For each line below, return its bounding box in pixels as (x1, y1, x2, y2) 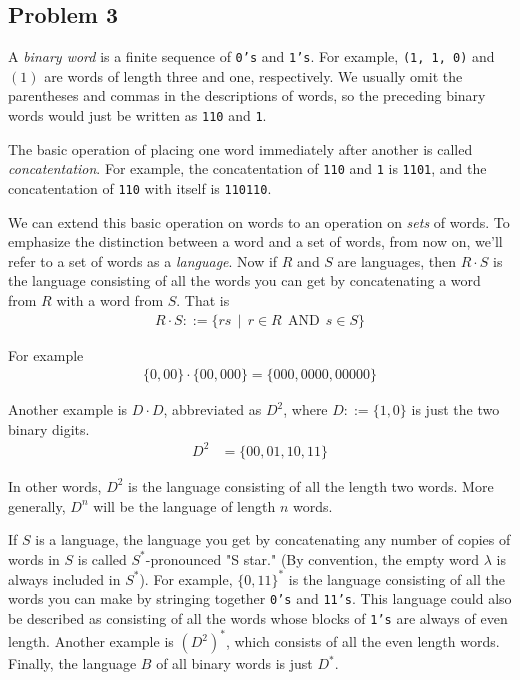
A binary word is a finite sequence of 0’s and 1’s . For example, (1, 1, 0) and (8, 46, 495, 67)
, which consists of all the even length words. (225, 631, 500, 652)
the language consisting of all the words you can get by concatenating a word (8, 270, 481, 291)
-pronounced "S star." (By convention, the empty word (145, 548, 480, 569)
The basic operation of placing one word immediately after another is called (8, 138, 473, 159)
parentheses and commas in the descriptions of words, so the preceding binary (8, 85, 486, 106)
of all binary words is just (156, 653, 313, 674)
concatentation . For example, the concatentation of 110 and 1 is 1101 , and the (8, 158, 487, 179)
